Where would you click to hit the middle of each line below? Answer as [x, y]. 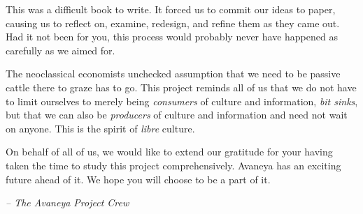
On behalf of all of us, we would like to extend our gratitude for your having [169, 152]
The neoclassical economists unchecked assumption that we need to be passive [173, 74]
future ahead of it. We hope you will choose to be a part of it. [138, 179]
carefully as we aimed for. [60, 50]
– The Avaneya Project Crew [67, 202]
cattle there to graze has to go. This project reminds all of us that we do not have [181, 87]
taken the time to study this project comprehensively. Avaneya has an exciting [173, 165]
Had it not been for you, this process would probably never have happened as [172, 37]
